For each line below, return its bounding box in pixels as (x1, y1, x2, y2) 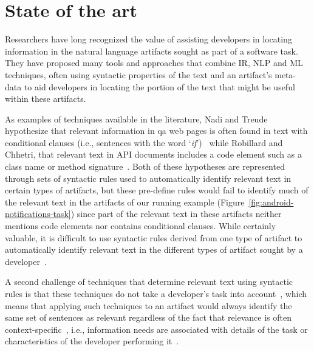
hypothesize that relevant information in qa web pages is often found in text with (5, 124, 308, 137)
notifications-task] (5, 207, 71, 220)
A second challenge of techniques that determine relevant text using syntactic (5, 275, 293, 288)
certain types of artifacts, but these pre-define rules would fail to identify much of (5, 184, 309, 196)
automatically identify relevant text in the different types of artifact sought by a (5, 243, 303, 256)
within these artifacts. (5, 92, 86, 105)
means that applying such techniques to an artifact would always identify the (5, 299, 292, 312)
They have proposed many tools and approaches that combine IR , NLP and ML (5, 56, 303, 69)
